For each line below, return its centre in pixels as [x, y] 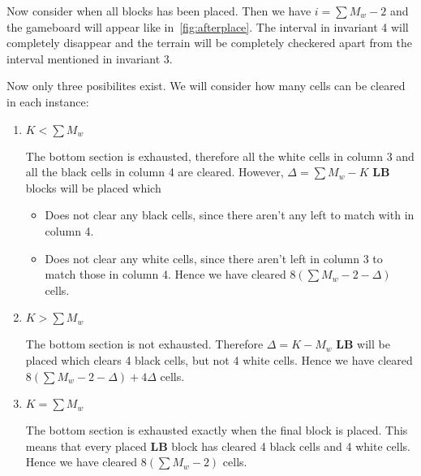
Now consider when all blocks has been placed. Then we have [159, 11]
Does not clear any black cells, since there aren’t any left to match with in [230, 215]
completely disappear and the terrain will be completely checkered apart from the [210, 43]
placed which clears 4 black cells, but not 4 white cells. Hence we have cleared [219, 359]
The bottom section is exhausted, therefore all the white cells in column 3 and [220, 156]
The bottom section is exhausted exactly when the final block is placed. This [217, 430]
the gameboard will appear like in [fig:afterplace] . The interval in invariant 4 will [208, 26]
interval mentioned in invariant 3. [90, 58]
